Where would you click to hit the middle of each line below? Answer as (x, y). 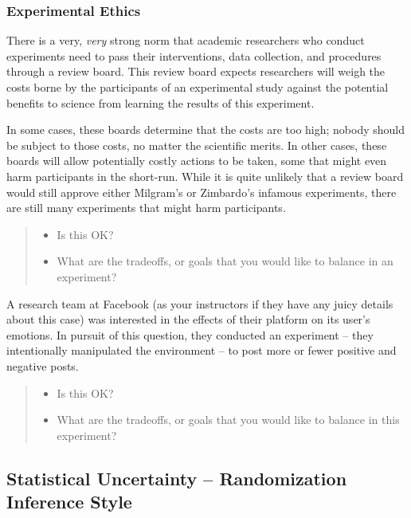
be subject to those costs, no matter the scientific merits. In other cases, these (197, 145)
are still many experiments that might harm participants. (146, 208)
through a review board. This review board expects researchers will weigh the (196, 71)
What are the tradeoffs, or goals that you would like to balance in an (225, 261)
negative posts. (43, 365)
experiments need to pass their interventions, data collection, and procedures (194, 55)
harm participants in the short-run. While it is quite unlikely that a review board (205, 176)
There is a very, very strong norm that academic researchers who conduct (186, 40)
